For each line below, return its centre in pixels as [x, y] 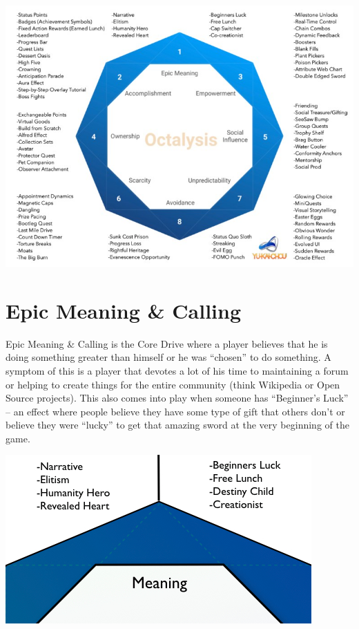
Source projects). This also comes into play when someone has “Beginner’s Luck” [177, 398]
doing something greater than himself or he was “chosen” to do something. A [168, 357]
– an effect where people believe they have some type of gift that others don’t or [175, 411]
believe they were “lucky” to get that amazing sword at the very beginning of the [177, 425]
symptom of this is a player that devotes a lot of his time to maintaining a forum [177, 370]
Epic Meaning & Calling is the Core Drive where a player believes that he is [167, 343]
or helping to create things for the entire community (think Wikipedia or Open [173, 384]
